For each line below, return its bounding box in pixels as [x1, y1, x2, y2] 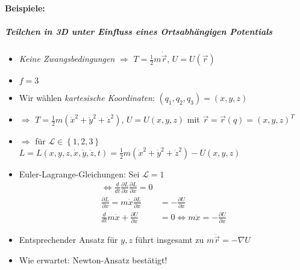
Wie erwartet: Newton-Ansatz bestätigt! [19, 253, 167, 266]
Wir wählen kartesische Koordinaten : [19, 91, 155, 104]
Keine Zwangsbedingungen [19, 52, 115, 65]
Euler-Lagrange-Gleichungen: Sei [19, 167, 140, 180]
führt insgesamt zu [135, 233, 204, 246]
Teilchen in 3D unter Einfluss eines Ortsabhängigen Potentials [5, 25, 273, 37]
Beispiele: [5, 1, 45, 14]
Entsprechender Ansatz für [19, 233, 118, 246]
